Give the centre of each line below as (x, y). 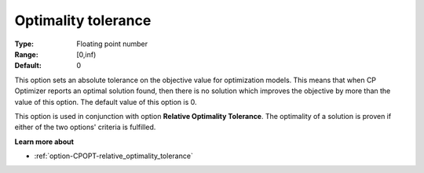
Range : (26, 54)
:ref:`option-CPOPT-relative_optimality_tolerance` (114, 156)
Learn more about (44, 142)
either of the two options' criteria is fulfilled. (85, 127)
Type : (24, 44)
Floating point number (112, 44)
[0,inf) (86, 54)
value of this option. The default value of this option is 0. (106, 102)
